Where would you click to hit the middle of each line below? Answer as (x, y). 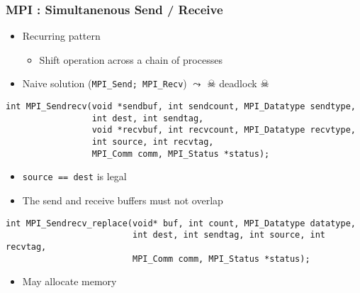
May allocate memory (69, 281)
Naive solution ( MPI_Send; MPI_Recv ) (105, 83)
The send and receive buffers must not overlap (123, 200)
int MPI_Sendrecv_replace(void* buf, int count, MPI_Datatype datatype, (181, 223)
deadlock (238, 83)
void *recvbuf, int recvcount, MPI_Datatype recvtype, (224, 130)
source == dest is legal (74, 176)
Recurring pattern (61, 36)
